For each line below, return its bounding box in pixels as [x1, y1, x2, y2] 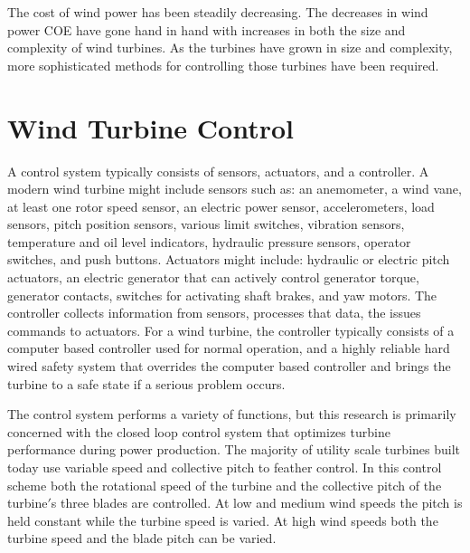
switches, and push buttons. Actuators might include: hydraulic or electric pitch [7, 250, 450, 269]
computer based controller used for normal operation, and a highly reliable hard [7, 338, 450, 358]
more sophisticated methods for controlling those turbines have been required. [7, 55, 439, 74]
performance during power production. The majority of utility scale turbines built [7, 440, 461, 459]
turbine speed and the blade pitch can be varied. [7, 529, 277, 548]
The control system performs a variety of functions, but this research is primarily [7, 405, 456, 424]
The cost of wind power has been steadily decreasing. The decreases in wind [7, 3, 428, 21]
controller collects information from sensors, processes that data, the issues [7, 303, 421, 322]
